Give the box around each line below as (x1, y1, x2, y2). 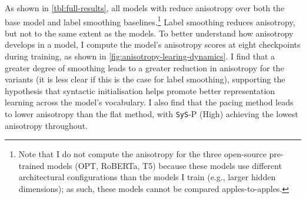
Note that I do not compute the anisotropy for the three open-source (18, 148, 267, 160)
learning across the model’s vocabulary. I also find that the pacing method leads (5, 96, 294, 108)
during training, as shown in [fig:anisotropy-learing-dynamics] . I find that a (5, 50, 275, 62)
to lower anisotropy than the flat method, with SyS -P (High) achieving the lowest (5, 108, 298, 120)
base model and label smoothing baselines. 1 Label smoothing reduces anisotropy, (5, 14, 295, 28)
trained (18, 159, 45, 171)
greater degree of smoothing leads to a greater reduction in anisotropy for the (5, 61, 284, 74)
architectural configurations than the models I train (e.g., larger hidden (18, 171, 276, 183)
